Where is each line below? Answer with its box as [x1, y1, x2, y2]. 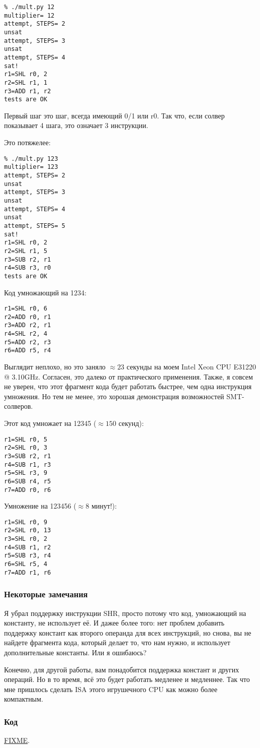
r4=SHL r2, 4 [4, 330, 47, 338]
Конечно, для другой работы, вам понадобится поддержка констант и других [4, 664, 239, 674]
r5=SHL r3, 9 [4, 469, 47, 477]
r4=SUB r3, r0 [4, 264, 51, 272]
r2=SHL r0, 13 [4, 527, 51, 534]
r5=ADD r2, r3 [4, 338, 51, 346]
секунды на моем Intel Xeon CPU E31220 [126, 361, 256, 372]
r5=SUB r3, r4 [4, 552, 51, 559]
